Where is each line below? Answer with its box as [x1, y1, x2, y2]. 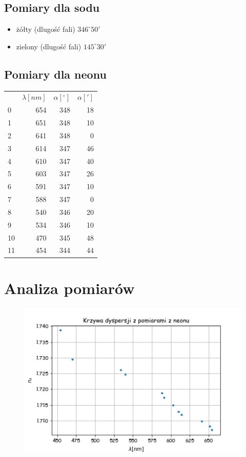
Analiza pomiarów [4, 277, 135, 298]
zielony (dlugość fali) [16, 41, 81, 51]
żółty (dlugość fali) [16, 24, 75, 34]
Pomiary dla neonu [4, 66, 107, 82]
